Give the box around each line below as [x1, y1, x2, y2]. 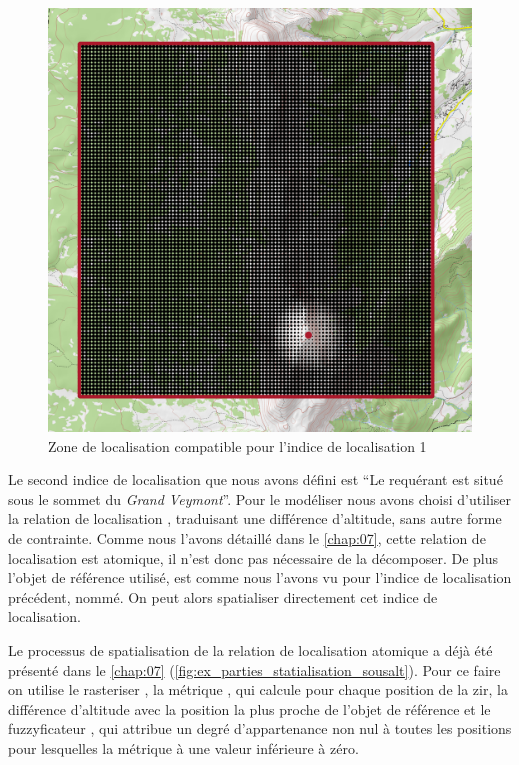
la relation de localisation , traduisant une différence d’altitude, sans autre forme [8, 508, 502, 529]
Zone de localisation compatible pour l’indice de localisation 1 [48, 435, 427, 456]
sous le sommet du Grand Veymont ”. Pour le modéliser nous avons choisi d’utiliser [8, 488, 512, 509]
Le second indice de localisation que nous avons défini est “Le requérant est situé [8, 469, 503, 490]
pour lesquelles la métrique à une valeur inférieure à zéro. [8, 737, 359, 758]
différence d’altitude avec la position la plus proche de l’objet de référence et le [8, 698, 491, 719]
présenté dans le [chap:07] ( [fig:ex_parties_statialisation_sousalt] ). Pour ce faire [8, 659, 501, 680]
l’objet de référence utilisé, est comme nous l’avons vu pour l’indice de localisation [8, 567, 512, 588]
